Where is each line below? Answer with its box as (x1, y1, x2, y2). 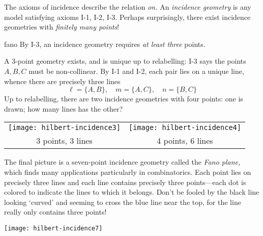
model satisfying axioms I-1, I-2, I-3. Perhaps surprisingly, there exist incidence (4, 11, 251, 22)
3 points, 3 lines (36, 135, 93, 147)
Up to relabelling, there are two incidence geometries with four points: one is (4, 93, 243, 104)
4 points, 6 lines (157, 135, 213, 147)
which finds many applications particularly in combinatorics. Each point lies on (4, 166, 251, 177)
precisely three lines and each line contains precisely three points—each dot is (4, 176, 246, 187)
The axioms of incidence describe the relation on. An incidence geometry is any (4, 2, 251, 12)
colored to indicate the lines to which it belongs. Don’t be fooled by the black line (4, 187, 259, 197)
